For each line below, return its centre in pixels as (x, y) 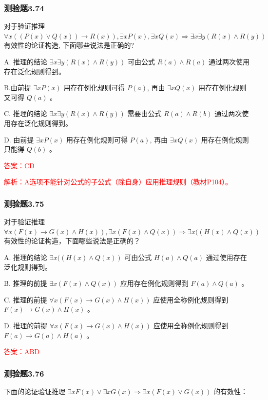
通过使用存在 (226, 257)
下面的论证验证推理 (35, 391)
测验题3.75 (24, 203)
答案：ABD (22, 351)
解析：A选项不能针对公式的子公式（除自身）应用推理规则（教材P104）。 (118, 182)
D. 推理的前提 (26, 325)
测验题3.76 (24, 373)
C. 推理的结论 (26, 113)
